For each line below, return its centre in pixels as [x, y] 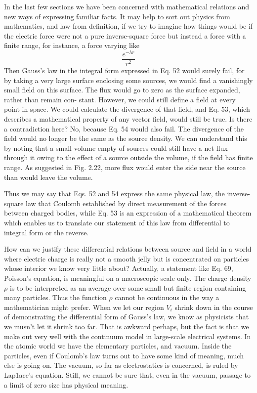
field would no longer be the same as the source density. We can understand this [126, 138]
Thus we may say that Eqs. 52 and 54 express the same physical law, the [114, 194]
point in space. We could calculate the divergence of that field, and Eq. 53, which [127, 109]
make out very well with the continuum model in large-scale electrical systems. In [128, 336]
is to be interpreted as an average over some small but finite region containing [128, 287]
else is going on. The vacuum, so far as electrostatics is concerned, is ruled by [121, 365]
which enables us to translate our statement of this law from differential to [117, 223]
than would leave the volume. [48, 177]
